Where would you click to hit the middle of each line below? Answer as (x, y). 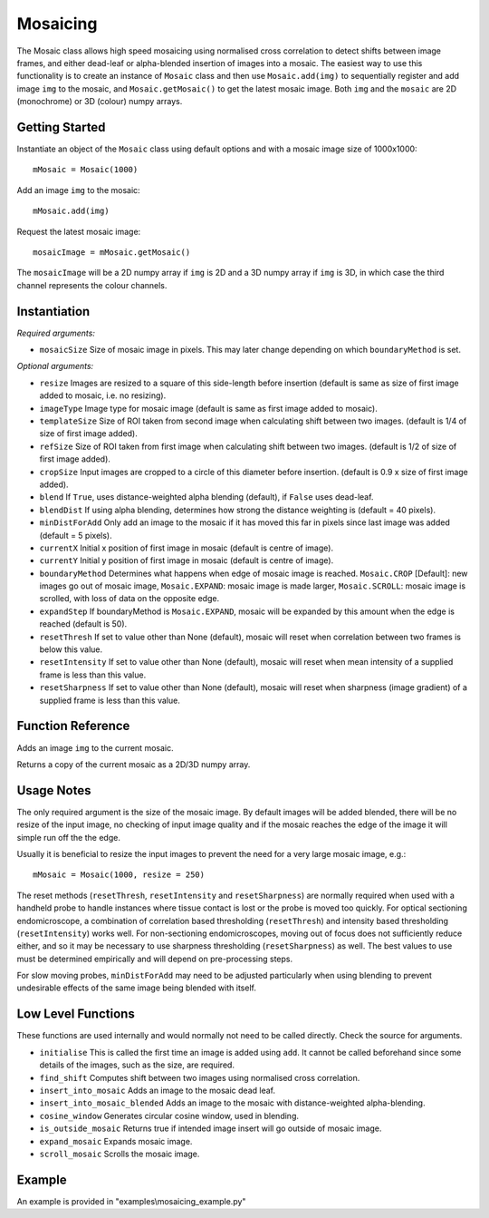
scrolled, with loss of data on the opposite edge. (129, 599)
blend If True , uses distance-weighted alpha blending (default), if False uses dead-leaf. (206, 497)
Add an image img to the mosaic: (78, 190)
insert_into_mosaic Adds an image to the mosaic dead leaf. (158, 1090)
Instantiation (53, 312)
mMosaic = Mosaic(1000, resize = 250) (119, 875)
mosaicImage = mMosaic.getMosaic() (112, 252)
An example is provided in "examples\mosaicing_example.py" (131, 1201)
